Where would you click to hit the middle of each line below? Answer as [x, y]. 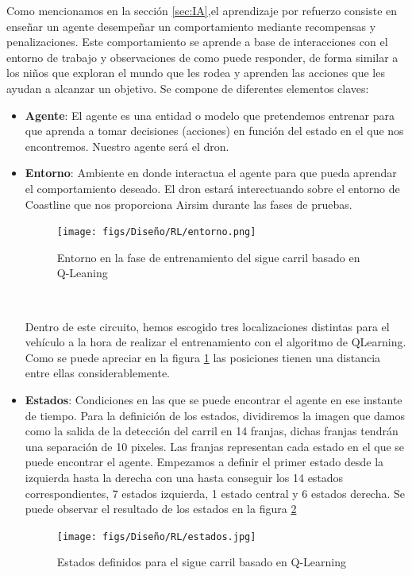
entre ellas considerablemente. [98, 373]
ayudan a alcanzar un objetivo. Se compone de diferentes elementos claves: [188, 88]
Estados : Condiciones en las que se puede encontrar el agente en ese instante [214, 399]
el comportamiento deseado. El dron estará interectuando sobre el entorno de [212, 188]
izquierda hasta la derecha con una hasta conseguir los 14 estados [184, 477]
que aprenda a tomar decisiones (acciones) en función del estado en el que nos [214, 131]
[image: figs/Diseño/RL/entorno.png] [156, 232]
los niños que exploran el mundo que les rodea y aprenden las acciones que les [196, 73]
